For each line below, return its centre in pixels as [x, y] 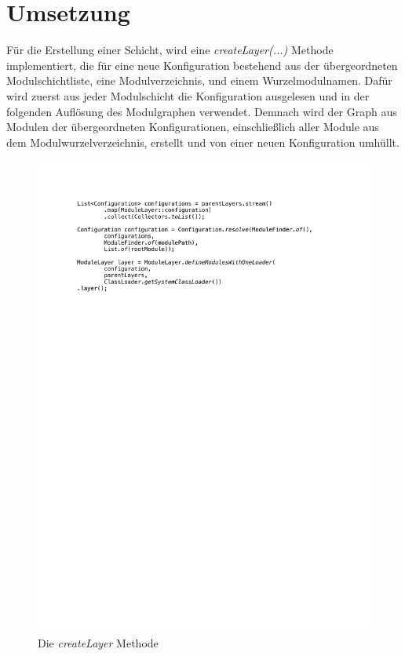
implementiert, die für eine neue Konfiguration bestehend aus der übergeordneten [202, 65]
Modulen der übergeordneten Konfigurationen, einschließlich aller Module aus [193, 127]
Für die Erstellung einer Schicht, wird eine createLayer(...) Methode [170, 50]
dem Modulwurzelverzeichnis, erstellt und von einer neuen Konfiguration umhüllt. [203, 142]
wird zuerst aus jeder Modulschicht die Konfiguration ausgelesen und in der [188, 95]
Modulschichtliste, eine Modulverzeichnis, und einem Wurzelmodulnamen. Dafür [199, 80]
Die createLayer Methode [98, 642]
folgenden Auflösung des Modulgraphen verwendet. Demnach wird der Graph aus [202, 111]
